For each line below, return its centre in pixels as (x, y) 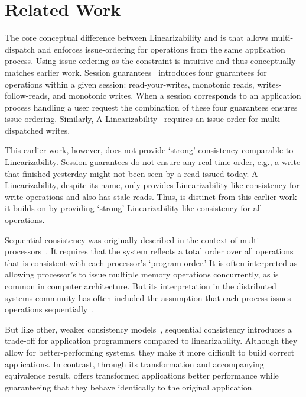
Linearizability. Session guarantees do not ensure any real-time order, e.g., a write (153, 162)
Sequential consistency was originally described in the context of (121, 239)
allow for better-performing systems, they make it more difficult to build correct (150, 352)
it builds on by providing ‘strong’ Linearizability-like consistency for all (134, 208)
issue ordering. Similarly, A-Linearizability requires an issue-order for (132, 119)
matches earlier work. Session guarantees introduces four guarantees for (136, 72)
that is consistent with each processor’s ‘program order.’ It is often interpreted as (151, 262)
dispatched (24, 130)
